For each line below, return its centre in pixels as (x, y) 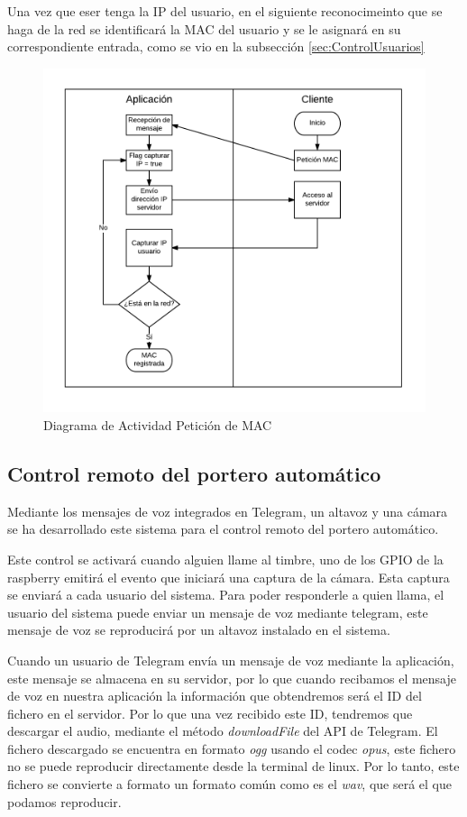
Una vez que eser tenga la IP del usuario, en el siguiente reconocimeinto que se (225, 11)
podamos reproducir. (64, 801)
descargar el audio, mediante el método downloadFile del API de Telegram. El (223, 731)
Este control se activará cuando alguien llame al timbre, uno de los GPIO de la (225, 559)
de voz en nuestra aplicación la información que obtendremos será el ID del (215, 696)
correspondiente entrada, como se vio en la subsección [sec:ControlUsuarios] (216, 46)
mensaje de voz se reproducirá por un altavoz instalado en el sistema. (199, 630)
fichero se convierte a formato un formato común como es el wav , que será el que (230, 784)
